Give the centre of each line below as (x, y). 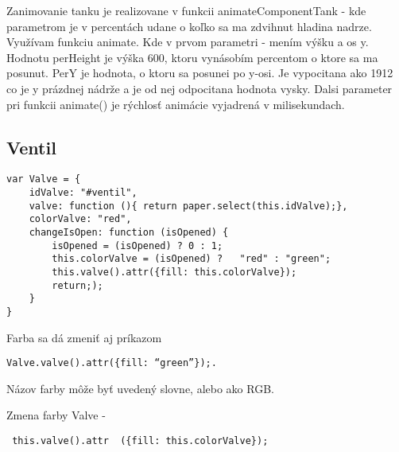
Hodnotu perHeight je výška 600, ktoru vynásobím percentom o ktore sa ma (192, 57)
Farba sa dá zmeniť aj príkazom (84, 337)
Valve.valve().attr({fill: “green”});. (112, 363)
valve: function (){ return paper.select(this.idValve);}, (188, 206)
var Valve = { (44, 179)
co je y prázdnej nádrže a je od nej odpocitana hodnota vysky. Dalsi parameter (199, 88)
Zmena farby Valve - (56, 415)
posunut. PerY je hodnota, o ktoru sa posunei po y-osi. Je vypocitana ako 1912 (200, 73)
